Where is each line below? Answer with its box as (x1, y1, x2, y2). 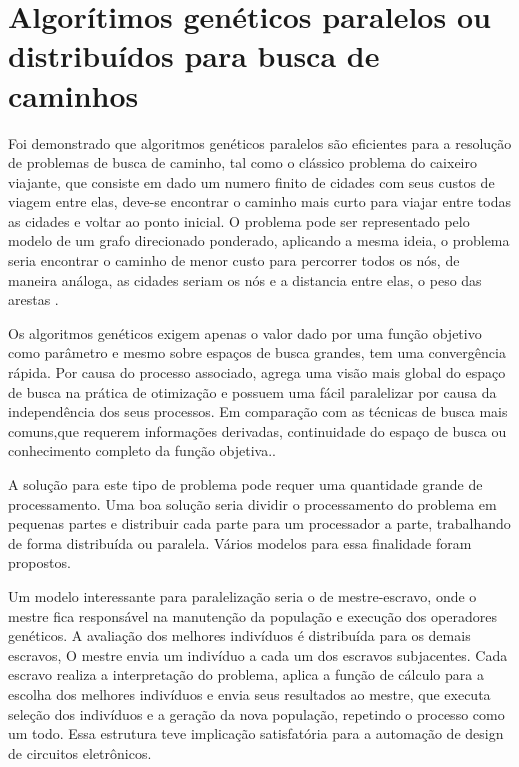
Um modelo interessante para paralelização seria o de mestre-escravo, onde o (8, 585, 477, 606)
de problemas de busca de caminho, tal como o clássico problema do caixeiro (8, 152, 477, 173)
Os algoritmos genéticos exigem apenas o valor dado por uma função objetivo (8, 322, 482, 343)
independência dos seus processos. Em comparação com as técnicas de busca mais (8, 401, 508, 422)
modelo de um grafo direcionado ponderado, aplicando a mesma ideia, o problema (8, 230, 510, 251)
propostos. (8, 552, 71, 573)
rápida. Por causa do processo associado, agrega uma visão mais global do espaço (8, 362, 506, 383)
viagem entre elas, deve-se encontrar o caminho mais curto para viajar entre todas (8, 191, 511, 212)
